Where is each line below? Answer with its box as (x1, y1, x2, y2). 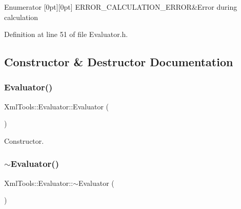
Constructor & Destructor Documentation (4, 54, 233, 70)
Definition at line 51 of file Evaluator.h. (4, 29, 128, 40)
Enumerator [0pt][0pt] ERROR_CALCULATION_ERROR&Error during (4, 2, 237, 12)
